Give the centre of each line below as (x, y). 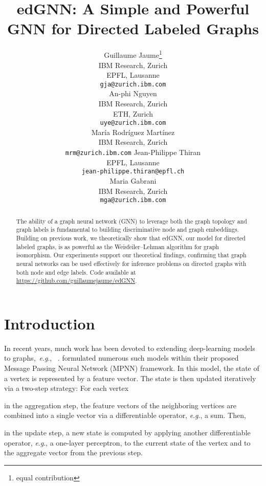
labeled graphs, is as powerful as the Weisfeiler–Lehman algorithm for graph (117, 246)
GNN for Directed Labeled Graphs (133, 28)
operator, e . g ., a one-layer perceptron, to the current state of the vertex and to (127, 442)
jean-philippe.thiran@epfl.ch (133, 172)
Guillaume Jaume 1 (133, 54)
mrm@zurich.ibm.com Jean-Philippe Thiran (133, 152)
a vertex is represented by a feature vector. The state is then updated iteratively (130, 378)
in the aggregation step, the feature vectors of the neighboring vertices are (120, 405)
